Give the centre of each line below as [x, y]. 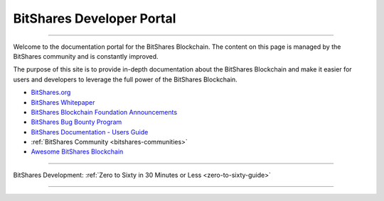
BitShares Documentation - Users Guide [90, 132]
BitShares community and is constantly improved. [86, 56]
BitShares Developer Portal [95, 18]
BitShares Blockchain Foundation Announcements [104, 112]
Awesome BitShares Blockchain [77, 151]
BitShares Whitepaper [63, 102]
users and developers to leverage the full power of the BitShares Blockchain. [125, 79]
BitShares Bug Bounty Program [76, 122]
